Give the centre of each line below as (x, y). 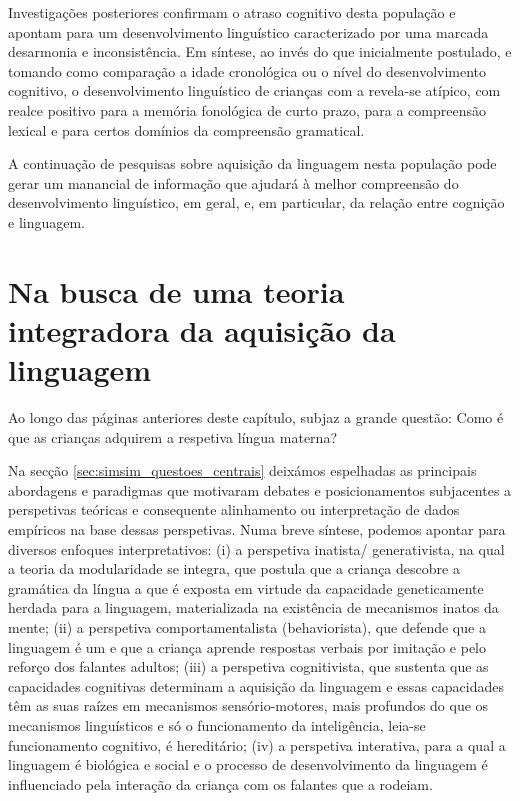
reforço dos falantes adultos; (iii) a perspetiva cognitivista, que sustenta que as (248, 666)
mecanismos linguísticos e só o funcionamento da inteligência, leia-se (217, 724)
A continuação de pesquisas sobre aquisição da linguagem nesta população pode (252, 163)
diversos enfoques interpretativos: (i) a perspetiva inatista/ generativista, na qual (256, 548)
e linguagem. (46, 221)
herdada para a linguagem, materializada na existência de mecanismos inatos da (253, 607)
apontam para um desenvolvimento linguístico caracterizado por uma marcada (248, 31)
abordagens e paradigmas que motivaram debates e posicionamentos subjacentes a (260, 489)
